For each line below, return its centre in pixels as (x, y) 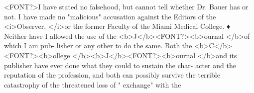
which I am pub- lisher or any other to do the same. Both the (98, 46)
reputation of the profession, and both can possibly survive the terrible (112, 75)
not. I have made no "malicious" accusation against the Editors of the (110, 16)
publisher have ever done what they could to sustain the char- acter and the (120, 65)
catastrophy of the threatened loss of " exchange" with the (93, 84)
